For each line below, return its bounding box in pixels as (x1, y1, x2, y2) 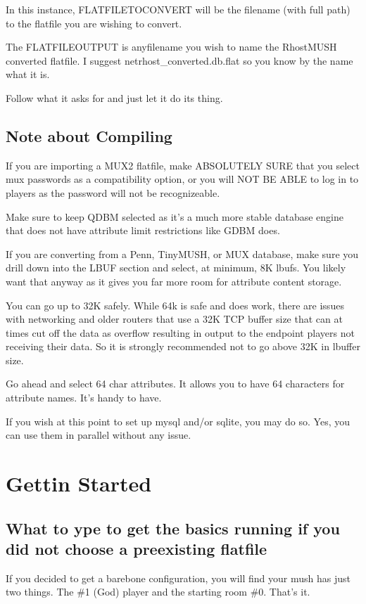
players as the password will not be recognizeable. (6, 185, 220, 200)
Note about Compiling (6, 124, 172, 146)
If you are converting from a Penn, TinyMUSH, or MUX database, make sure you (6, 246, 359, 261)
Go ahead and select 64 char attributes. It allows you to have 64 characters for (6, 376, 345, 391)
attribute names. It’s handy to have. (6, 390, 162, 405)
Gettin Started (6, 469, 152, 498)
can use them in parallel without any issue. (6, 428, 191, 442)
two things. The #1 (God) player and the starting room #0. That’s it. (6, 584, 310, 599)
